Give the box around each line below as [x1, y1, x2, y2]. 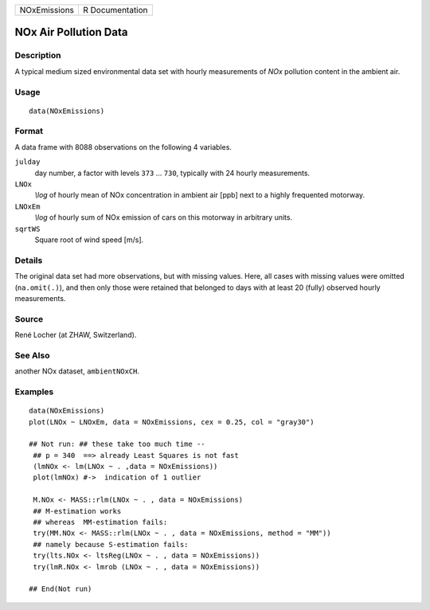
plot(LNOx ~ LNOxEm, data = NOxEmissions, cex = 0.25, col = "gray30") [29, 417, 315, 426]
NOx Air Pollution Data [14, 25, 128, 39]
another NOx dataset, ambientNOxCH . [14, 366, 139, 376]
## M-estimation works [33, 506, 122, 515]
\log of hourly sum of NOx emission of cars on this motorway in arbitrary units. [34, 213, 293, 222]
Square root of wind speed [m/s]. [34, 235, 144, 244]
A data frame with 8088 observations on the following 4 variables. [14, 142, 233, 151]
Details [14, 255, 43, 266]
